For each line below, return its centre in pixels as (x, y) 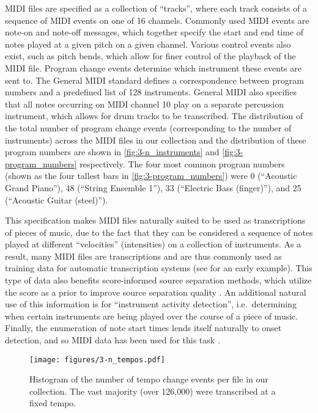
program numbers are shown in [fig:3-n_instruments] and (112, 152)
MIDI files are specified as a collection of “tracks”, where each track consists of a (156, 8)
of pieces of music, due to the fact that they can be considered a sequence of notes (159, 232)
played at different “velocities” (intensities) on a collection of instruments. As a (153, 244)
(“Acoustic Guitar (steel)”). (57, 199)
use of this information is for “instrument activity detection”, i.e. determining (151, 304)
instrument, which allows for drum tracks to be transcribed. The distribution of (154, 116)
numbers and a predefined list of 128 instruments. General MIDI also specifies (151, 92)
